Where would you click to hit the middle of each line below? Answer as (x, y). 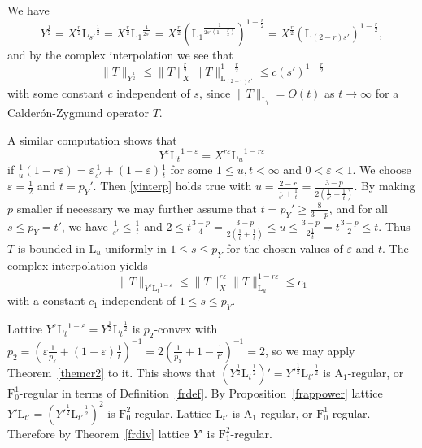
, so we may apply (310, 350)
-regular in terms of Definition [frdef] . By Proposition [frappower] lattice (201, 392)
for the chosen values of (285, 248)
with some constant (56, 92)
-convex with (186, 329)
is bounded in (51, 248)
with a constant (46, 300)
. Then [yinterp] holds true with (172, 186)
